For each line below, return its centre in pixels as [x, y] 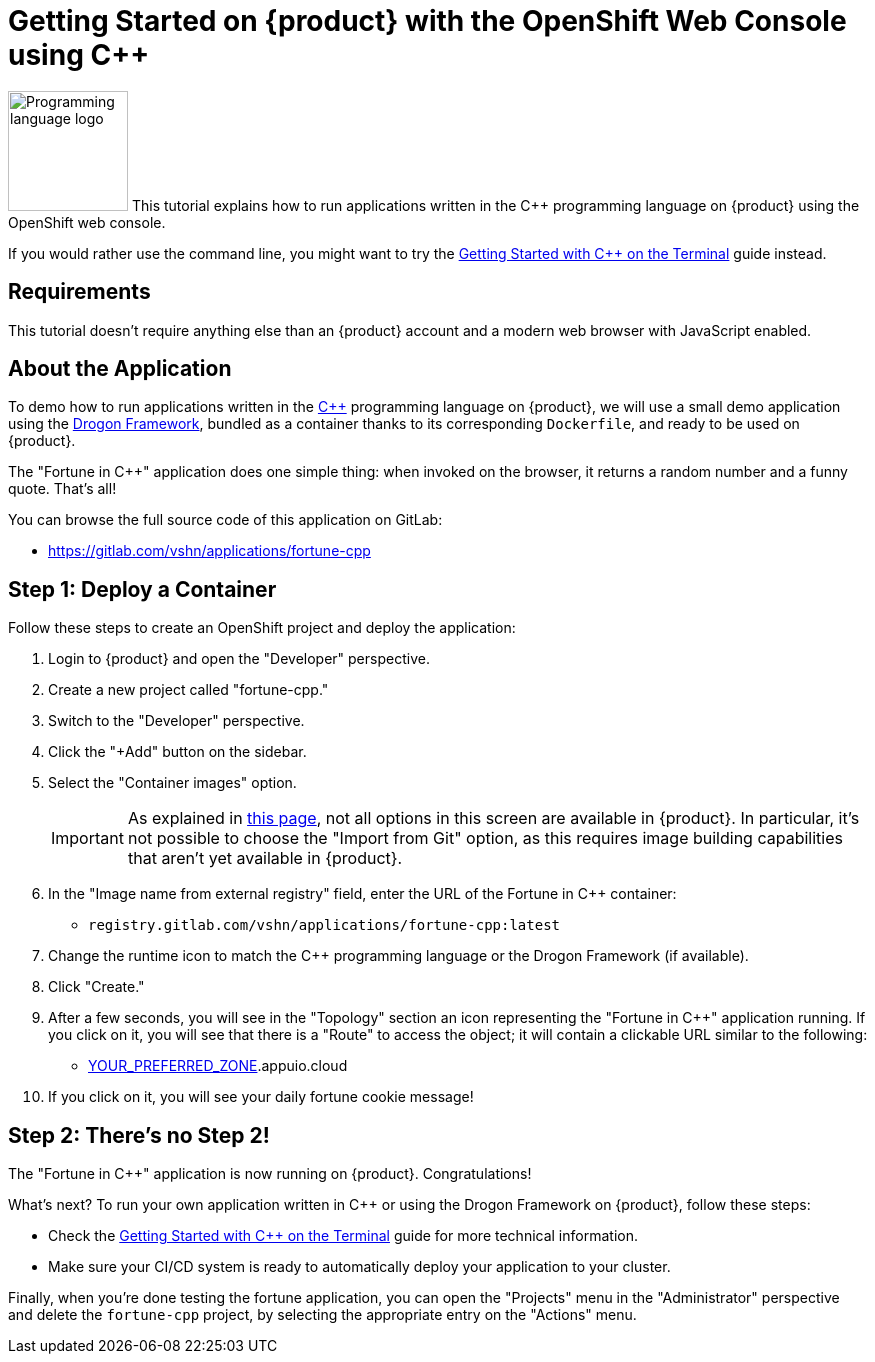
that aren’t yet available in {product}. [265, 858]
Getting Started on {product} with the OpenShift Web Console [427, 21]
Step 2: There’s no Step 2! [139, 1135]
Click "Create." [96, 987]
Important [87, 838]
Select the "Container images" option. [172, 783]
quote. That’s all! [62, 489]
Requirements [79, 292]
